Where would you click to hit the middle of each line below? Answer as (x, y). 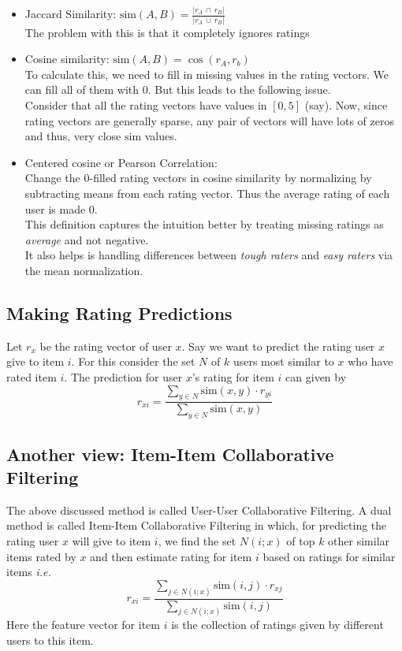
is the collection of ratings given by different (277, 625)
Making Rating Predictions (119, 312)
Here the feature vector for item (83, 625)
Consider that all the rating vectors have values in (146, 105)
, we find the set (197, 540)
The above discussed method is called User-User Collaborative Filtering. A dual (199, 510)
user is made (55, 208)
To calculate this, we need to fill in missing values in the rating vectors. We (207, 74)
